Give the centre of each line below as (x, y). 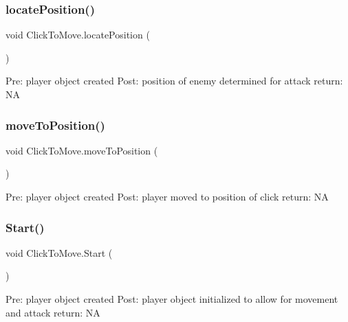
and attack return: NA (53, 312)
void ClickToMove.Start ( (59, 252)
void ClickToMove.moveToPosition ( (82, 150)
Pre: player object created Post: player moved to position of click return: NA (167, 196)
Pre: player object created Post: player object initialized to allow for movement (172, 299)
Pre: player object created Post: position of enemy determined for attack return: (174, 81)
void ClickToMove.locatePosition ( (78, 35)
